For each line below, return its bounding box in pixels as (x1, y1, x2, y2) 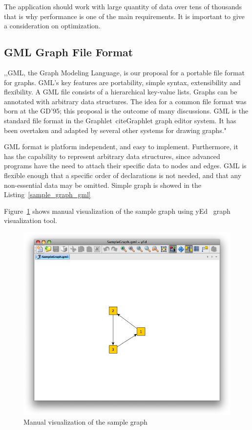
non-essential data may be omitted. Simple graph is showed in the (4, 180, 201, 190)
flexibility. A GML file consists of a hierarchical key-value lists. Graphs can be (4, 87, 237, 97)
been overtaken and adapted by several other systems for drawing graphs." (4, 125, 227, 135)
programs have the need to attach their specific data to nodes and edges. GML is (4, 160, 247, 171)
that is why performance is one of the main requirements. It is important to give (4, 11, 245, 21)
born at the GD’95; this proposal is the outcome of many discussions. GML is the (4, 106, 249, 116)
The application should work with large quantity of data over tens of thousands (4, 1, 242, 11)
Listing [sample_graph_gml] (4, 189, 91, 200)
